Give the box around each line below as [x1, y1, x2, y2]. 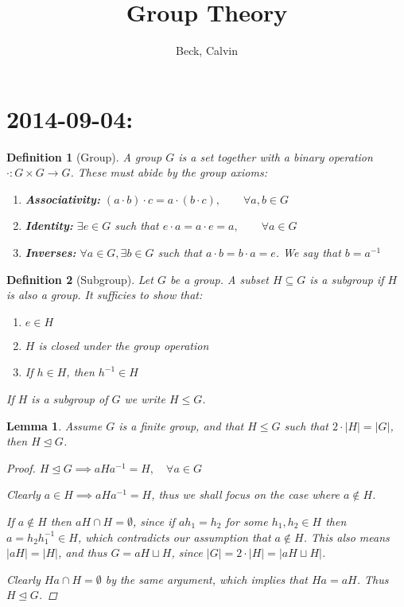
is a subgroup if [309, 270, 384, 287]
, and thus [57, 544, 107, 561]
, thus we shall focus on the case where [151, 486, 340, 503]
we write [124, 391, 165, 407]
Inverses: [25, 244, 76, 261]
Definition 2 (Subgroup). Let [6, 270, 153, 287]
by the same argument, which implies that [105, 570, 308, 587]
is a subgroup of [31, 391, 108, 407]
